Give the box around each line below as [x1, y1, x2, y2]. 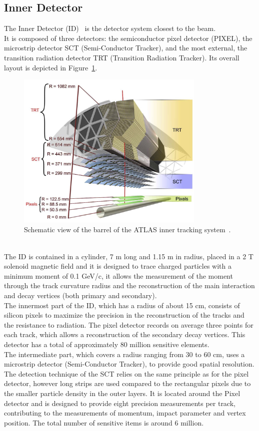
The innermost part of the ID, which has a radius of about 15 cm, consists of [4, 300, 240, 310]
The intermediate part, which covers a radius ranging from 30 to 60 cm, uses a [4, 349, 245, 359]
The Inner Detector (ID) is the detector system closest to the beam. [4, 23, 216, 33]
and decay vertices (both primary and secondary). [4, 290, 157, 300]
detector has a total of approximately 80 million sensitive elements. [4, 339, 209, 349]
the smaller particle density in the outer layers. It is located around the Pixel [4, 388, 240, 398]
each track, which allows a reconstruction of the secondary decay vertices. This [4, 329, 245, 340]
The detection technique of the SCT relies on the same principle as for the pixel [4, 368, 249, 379]
